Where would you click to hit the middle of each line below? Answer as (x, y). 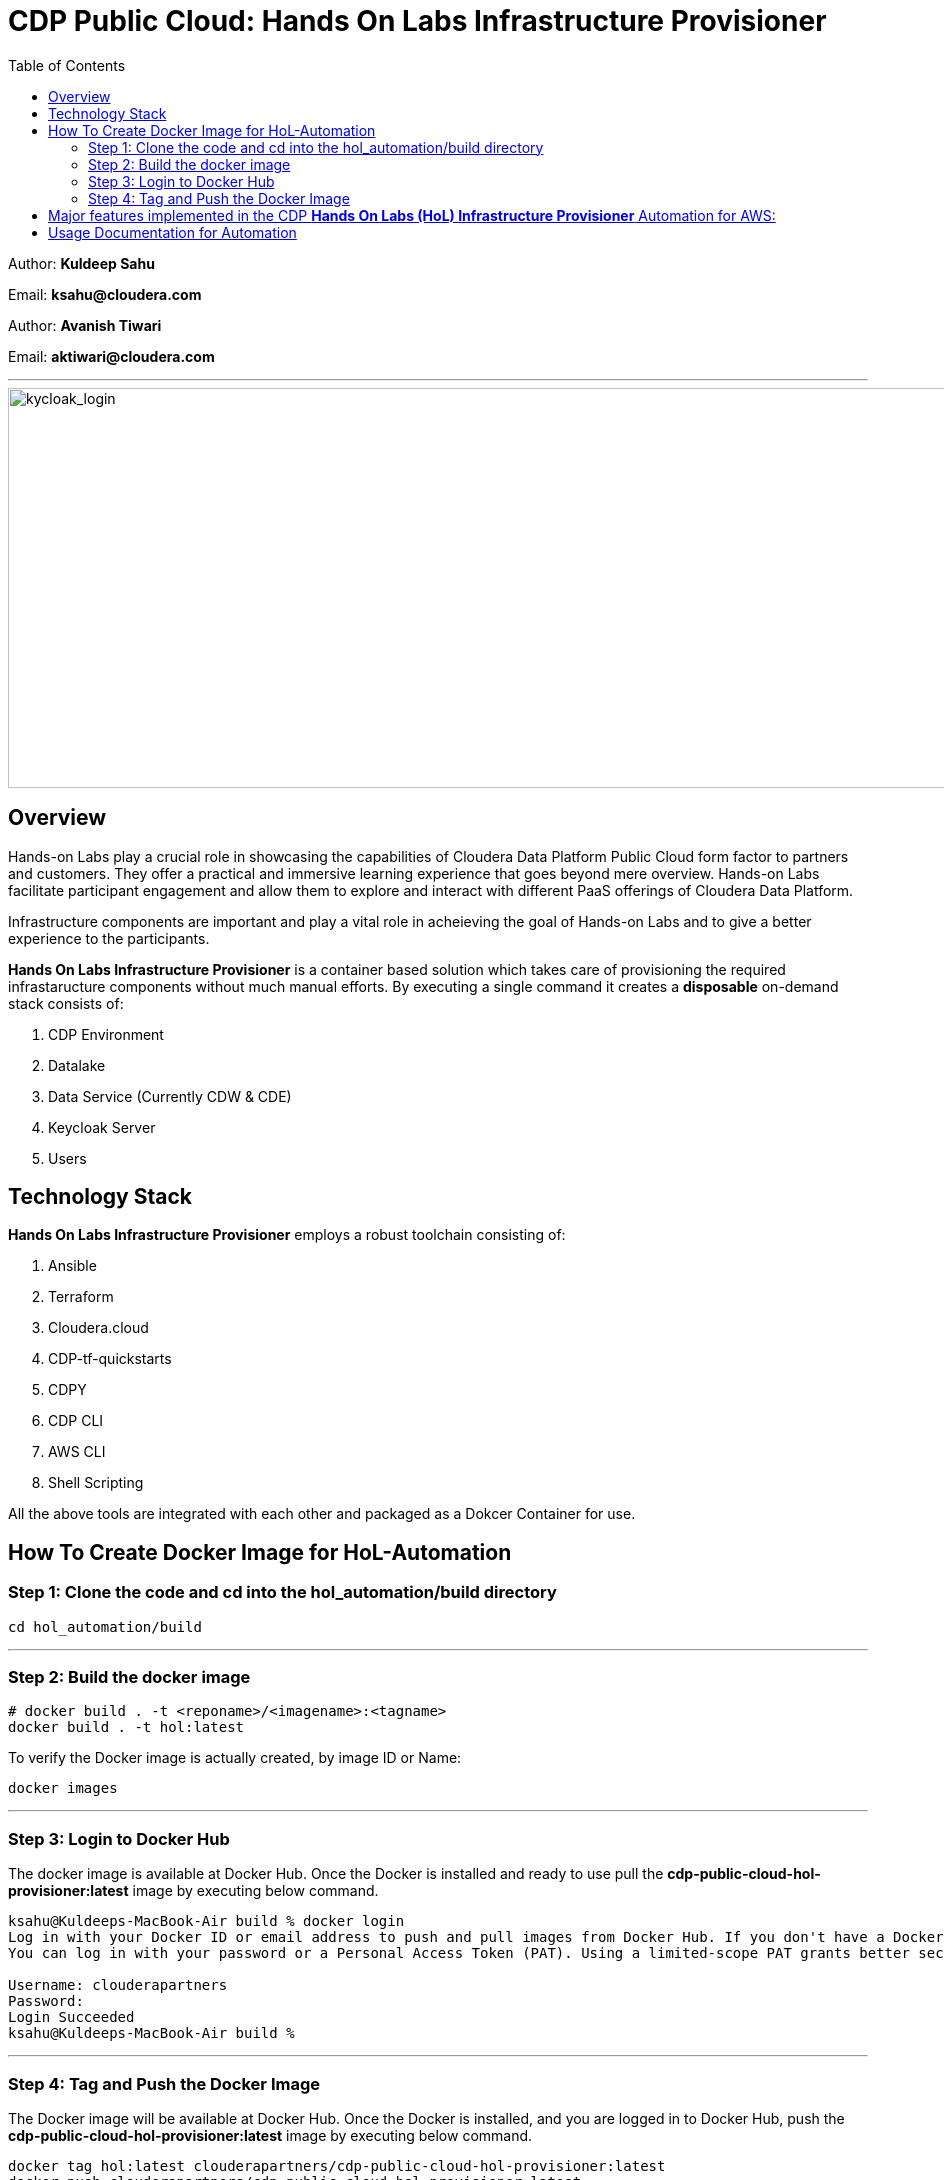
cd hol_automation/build (105, 1626)
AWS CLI (77, 1452)
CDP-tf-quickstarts (110, 1359)
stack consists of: (66, 1003)
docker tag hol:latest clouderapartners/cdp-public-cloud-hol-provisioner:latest (337, 2165)
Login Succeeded (71, 2017)
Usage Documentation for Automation (172, 232)
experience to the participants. (109, 938)
